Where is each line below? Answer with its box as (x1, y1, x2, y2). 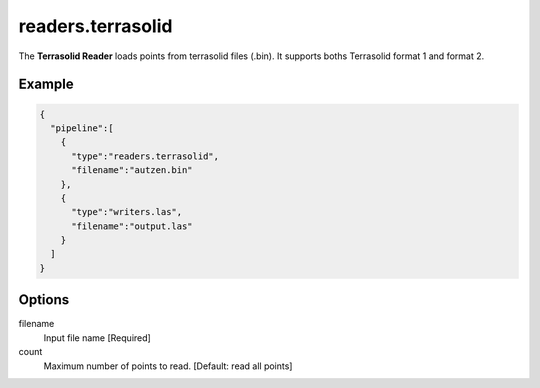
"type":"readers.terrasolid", (71, 150, 220, 162)
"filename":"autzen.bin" (71, 165, 194, 176)
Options (18, 291, 70, 309)
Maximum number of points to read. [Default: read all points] (43, 360, 293, 372)
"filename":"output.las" (71, 220, 194, 232)
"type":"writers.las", (71, 206, 183, 218)
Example (18, 76, 74, 93)
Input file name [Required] (43, 331, 152, 344)
